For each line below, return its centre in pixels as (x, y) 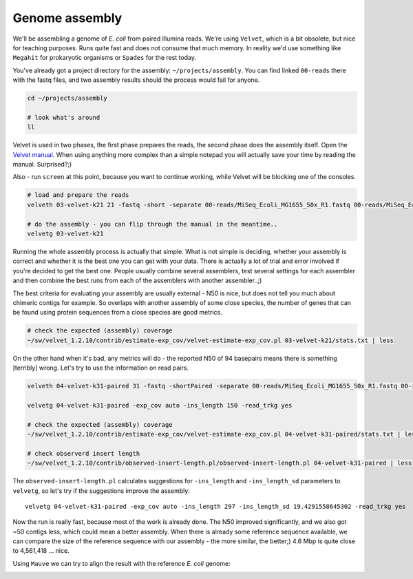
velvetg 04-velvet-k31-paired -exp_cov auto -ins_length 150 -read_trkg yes (160, 405)
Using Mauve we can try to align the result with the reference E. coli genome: (121, 563)
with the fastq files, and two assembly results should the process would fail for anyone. (136, 80)
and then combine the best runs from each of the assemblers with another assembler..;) (137, 281)
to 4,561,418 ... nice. (41, 551)
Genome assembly (67, 18)
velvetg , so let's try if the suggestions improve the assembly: (102, 491)
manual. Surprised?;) (42, 165)
